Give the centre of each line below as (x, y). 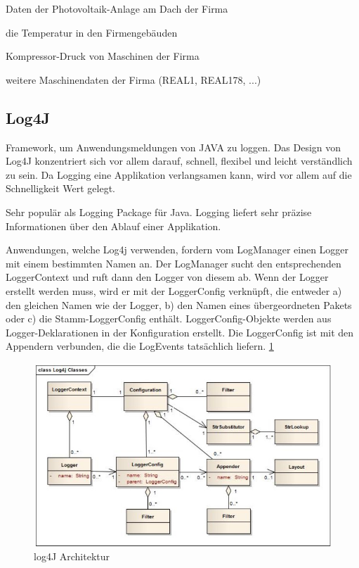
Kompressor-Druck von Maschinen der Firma (103, 56)
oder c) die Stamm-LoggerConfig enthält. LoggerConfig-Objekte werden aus (169, 318)
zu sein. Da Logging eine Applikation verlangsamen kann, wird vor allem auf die (179, 174)
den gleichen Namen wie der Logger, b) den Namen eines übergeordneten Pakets (179, 304)
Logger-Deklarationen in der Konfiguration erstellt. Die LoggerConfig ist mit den (180, 332)
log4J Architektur (72, 556)
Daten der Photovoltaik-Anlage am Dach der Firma (117, 8)
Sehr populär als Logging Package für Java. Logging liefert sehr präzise (159, 212)
